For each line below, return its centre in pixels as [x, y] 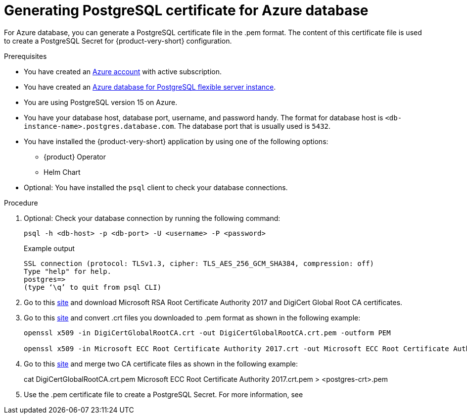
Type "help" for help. [68, 271]
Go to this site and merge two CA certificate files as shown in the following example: [161, 364]
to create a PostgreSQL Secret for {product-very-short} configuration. [118, 41]
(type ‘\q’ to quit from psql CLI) [93, 287]
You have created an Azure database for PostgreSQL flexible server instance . [150, 87]
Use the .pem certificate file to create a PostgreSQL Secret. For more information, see [163, 394]
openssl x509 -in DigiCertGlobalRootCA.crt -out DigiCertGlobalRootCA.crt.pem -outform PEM [207, 333]
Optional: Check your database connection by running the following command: [152, 218]
